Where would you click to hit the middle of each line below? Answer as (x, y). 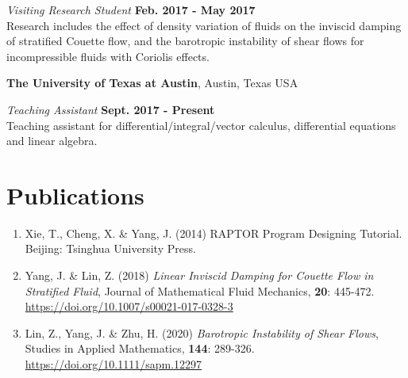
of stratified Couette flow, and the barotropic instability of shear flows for (185, 41)
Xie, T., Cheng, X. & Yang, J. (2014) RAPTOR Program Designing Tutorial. (214, 233)
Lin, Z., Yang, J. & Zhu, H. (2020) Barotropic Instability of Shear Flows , (202, 332)
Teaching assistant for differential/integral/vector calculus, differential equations (201, 125)
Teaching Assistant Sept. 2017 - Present (111, 109)
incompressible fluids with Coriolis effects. (108, 56)
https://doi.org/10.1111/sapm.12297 (114, 364)
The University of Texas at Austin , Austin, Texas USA (152, 83)
